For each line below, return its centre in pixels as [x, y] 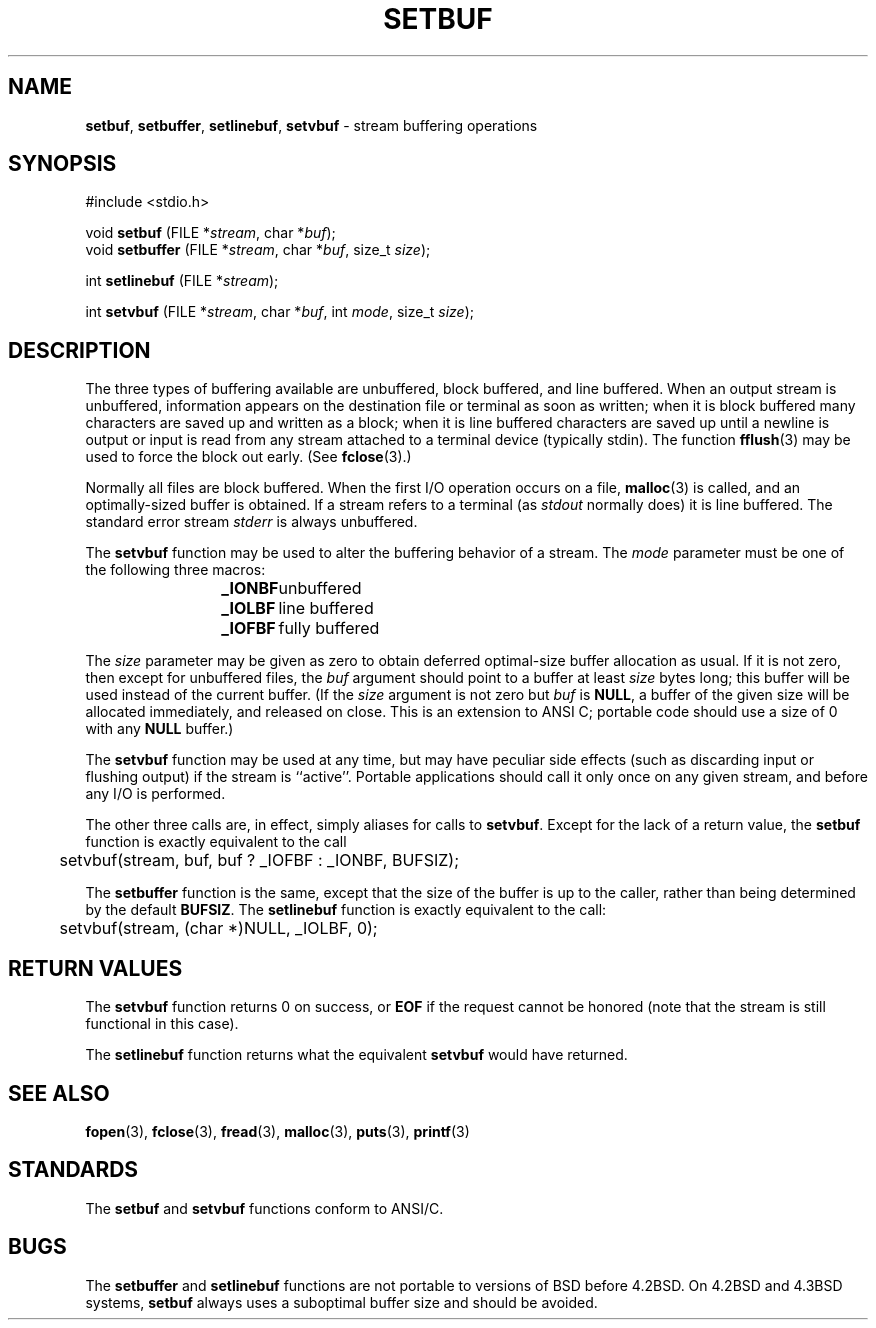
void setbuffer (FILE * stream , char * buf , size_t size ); [258, 250]
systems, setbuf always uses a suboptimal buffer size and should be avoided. [341, 1302]
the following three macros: [175, 570]
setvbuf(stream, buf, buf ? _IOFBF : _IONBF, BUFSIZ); [259, 860]
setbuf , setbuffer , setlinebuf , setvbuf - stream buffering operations [311, 125]
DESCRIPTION [79, 350]
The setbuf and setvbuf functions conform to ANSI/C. [264, 1208]
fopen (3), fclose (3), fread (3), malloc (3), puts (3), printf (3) [277, 1131]
